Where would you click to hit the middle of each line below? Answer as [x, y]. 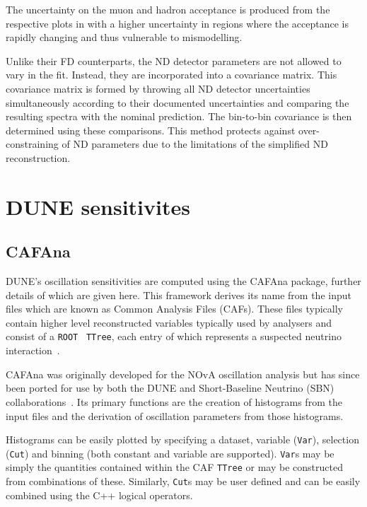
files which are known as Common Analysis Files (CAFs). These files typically [174, 309]
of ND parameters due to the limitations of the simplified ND [195, 144]
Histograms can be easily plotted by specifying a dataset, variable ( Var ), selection [182, 439]
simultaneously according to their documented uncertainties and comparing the [177, 102]
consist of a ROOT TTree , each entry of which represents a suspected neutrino [174, 336]
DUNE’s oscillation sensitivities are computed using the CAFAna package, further [183, 281]
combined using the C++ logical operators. [99, 495]
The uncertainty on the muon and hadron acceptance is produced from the [168, 9]
